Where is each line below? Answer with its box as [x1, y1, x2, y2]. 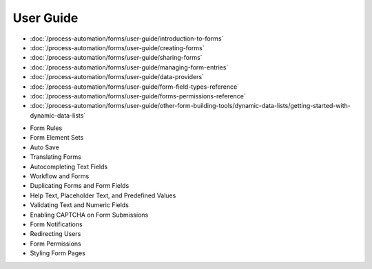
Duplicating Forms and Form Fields [30, 182, 130, 190]
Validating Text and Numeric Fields [30, 201, 129, 209]
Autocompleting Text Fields [30, 162, 108, 171]
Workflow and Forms [30, 172, 90, 180]
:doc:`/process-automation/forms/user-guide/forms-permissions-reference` [30, 92, 246, 100]
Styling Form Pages [30, 249, 86, 257]
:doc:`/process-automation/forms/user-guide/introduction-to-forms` [30, 34, 224, 43]
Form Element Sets [30, 133, 84, 142]
